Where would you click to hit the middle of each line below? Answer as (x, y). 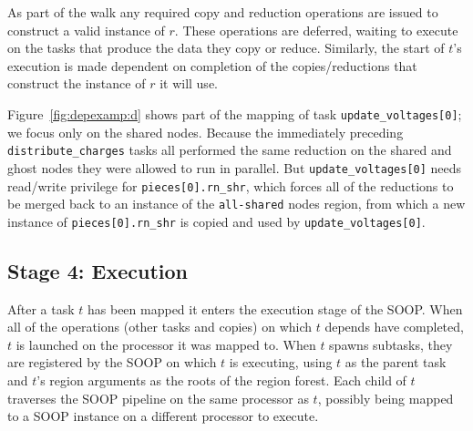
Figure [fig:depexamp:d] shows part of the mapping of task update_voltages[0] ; (235, 113)
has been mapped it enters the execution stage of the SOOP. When (275, 308)
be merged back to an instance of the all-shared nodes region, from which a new (236, 204)
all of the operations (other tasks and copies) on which (160, 327)
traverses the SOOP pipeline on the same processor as (158, 398)
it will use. (189, 83)
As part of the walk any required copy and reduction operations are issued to (223, 12)
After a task (41, 308)
